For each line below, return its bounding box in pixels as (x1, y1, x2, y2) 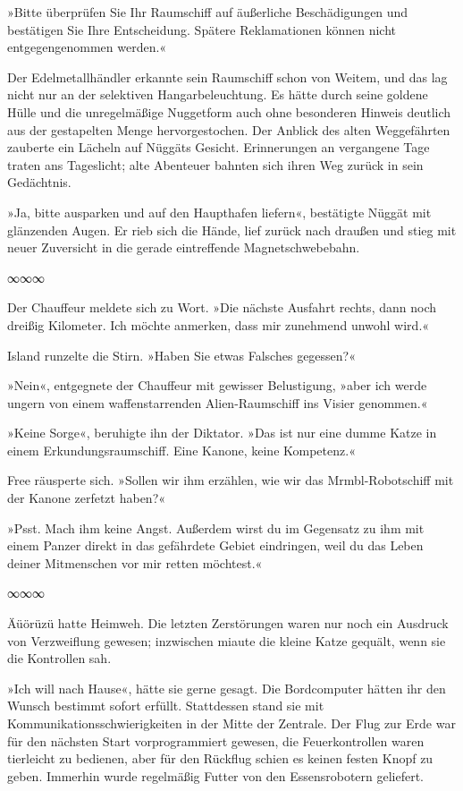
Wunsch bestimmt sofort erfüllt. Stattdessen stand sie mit (7, 696, 324, 715)
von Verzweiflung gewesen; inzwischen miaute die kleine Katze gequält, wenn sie (7, 631, 446, 650)
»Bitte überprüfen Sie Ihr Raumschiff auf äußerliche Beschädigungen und (7, 3, 408, 21)
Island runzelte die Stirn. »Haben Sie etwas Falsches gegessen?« (7, 345, 356, 364)
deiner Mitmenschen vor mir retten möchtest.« (7, 553, 263, 572)
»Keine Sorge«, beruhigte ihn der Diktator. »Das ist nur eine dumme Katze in (7, 423, 437, 442)
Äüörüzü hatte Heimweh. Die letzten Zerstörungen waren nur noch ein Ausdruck (7, 614, 449, 633)
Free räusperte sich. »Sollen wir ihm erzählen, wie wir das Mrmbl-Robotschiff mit (7, 471, 454, 489)
